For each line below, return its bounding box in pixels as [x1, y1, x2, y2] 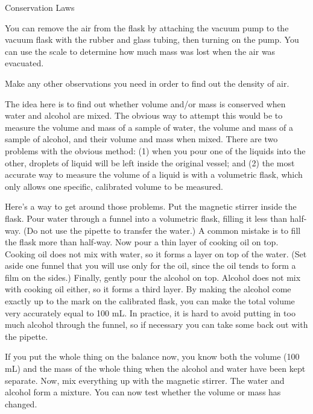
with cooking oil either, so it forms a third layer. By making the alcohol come [5, 283, 291, 295]
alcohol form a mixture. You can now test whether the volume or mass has [5, 386, 281, 398]
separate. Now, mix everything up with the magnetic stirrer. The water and [5, 374, 285, 386]
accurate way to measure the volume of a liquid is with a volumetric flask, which [5, 168, 303, 181]
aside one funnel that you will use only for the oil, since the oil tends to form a [5, 259, 296, 272]
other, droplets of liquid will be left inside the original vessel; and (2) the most [5, 156, 295, 169]
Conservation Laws [5, 1, 75, 13]
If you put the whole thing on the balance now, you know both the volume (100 [5, 350, 300, 363]
